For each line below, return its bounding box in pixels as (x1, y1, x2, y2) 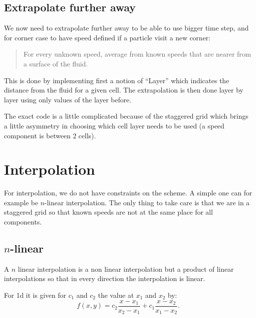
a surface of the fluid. (23, 58, 88, 68)
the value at (98, 290, 134, 300)
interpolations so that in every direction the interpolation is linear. (4, 273, 205, 284)
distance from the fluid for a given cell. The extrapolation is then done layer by (4, 85, 244, 95)
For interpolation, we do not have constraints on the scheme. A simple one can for (4, 188, 253, 198)
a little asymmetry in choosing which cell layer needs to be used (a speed (4, 120, 224, 130)
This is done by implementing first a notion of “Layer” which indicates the (4, 75, 229, 85)
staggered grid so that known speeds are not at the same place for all (4, 207, 213, 217)
